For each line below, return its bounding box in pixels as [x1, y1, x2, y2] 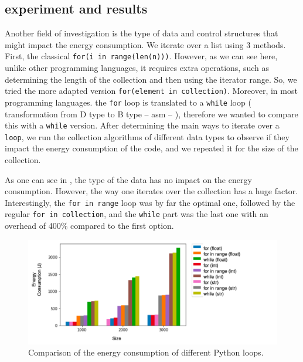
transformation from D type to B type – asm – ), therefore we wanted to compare [5, 107, 298, 120]
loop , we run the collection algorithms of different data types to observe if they [5, 130, 290, 143]
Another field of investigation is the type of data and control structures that [5, 27, 278, 39]
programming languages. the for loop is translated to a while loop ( [5, 96, 251, 108]
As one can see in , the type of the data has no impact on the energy [5, 173, 252, 185]
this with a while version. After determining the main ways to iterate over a [5, 119, 280, 131]
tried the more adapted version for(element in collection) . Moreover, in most [5, 84, 298, 97]
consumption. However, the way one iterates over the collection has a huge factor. [5, 185, 298, 197]
